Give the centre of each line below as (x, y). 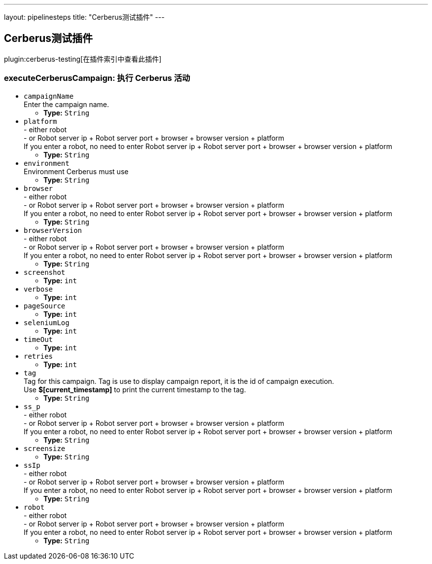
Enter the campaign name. (67, 104)
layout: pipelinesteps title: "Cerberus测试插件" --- (84, 17)
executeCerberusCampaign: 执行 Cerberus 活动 (97, 78)
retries (38, 356)
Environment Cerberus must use (76, 171)
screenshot (45, 272)
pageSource (45, 306)
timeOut (38, 339)
